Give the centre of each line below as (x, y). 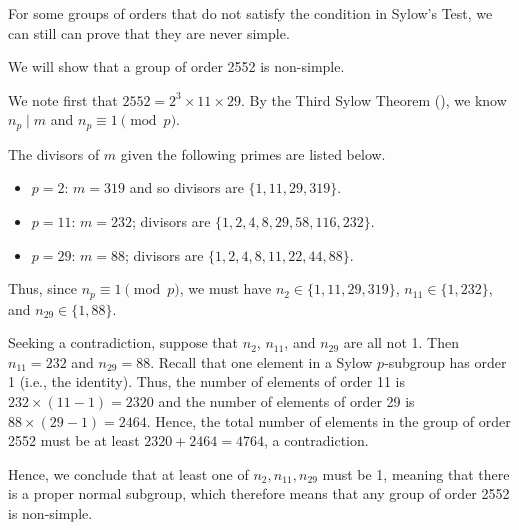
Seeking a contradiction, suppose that (123, 342)
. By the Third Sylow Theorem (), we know (373, 99)
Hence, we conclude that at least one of (128, 473)
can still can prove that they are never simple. (149, 32)
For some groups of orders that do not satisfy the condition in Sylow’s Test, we (250, 13)
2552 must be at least (74, 440)
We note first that (63, 99)
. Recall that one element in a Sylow (261, 361)
